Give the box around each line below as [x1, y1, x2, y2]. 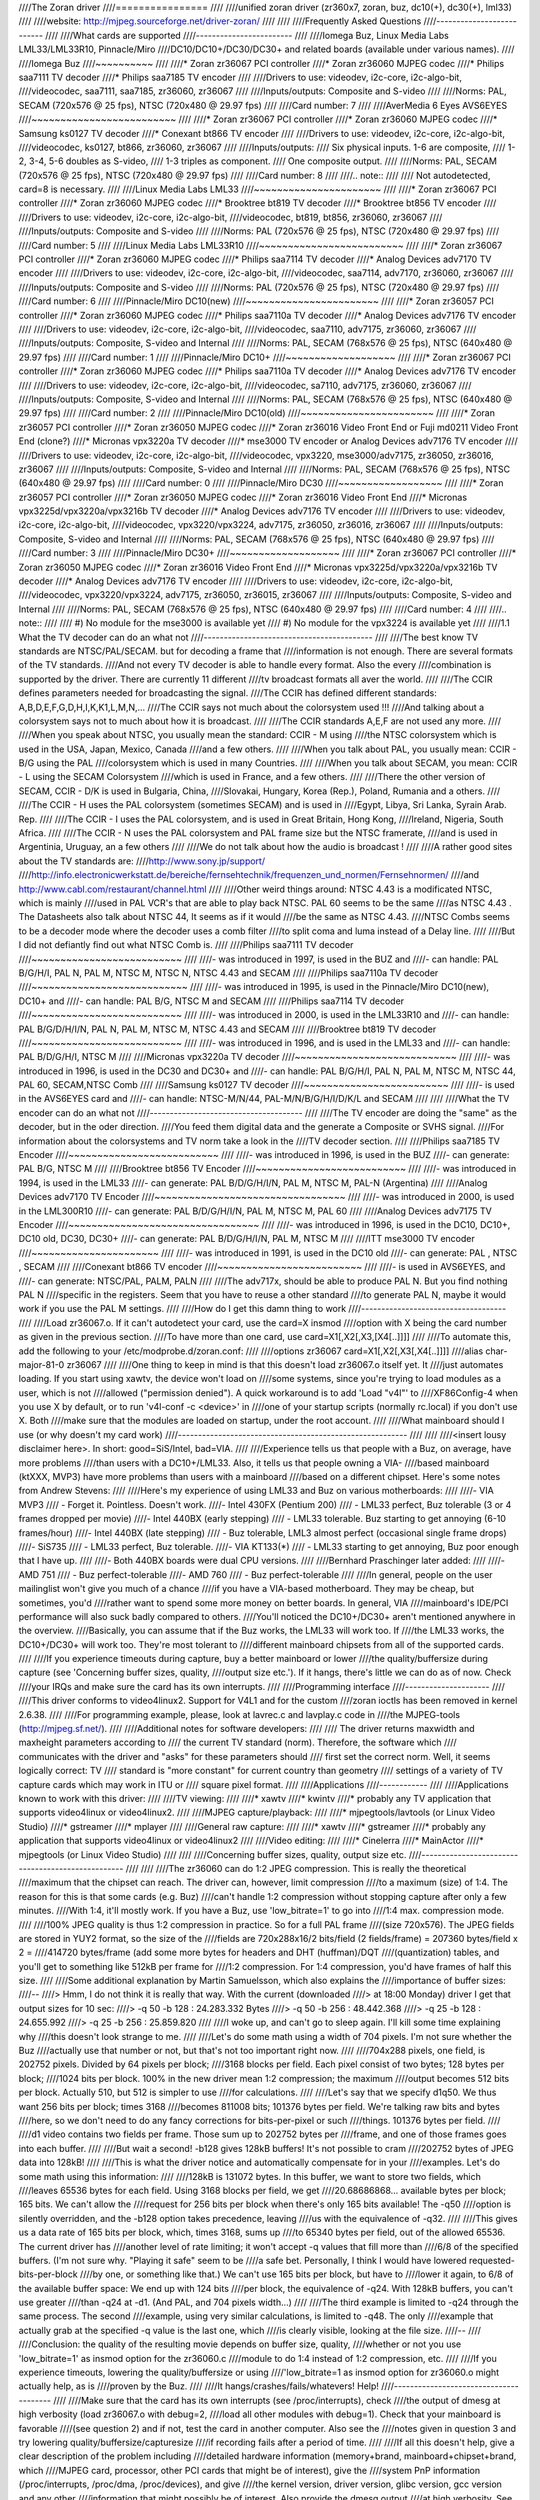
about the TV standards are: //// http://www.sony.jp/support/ [18, 855, 265, 867]
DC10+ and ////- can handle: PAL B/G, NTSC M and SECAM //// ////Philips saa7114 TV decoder [18, 995, 405, 1007]
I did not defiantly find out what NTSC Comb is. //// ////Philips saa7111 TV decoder [18, 939, 354, 951]
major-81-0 [18, 1358, 65, 1370]
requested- [468, 2254, 515, 2266]
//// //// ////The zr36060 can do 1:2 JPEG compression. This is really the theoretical [125, 1862, 467, 1874]
